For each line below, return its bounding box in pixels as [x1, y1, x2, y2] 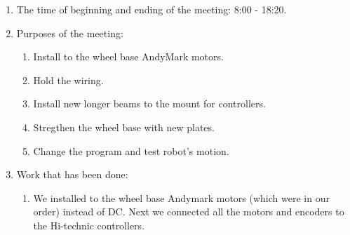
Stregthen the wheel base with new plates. [33, 119, 215, 134]
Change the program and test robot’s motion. [33, 143, 229, 158]
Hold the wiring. [33, 72, 104, 87]
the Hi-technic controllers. [33, 217, 145, 232]
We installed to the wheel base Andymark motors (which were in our [33, 190, 330, 205]
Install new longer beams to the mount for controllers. [33, 96, 266, 111]
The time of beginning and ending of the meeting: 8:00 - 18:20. [16, 2, 287, 16]
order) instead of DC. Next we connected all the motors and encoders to [33, 204, 344, 219]
